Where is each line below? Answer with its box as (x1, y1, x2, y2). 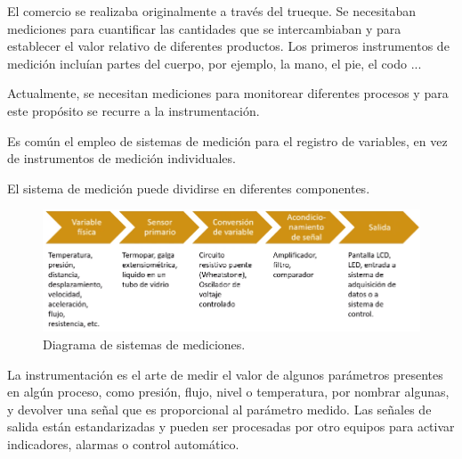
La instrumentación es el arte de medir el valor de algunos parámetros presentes (7, 365, 443, 383)
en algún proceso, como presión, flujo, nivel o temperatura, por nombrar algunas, (7, 382, 450, 401)
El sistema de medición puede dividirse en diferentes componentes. (7, 178, 370, 197)
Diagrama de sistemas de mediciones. (43, 334, 246, 353)
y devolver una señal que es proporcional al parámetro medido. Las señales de (7, 399, 432, 418)
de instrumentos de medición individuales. (7, 149, 236, 168)
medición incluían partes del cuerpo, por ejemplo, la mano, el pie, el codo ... (7, 53, 422, 72)
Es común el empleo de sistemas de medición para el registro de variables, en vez (7, 131, 448, 150)
